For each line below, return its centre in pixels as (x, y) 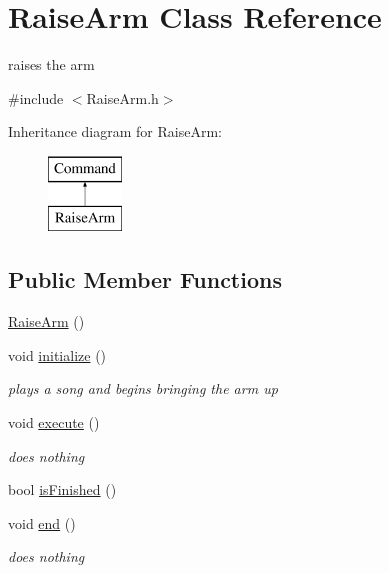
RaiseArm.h (122, 97)
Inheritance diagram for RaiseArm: (115, 131)
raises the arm (51, 64)
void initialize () (57, 354)
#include (36, 97)
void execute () (54, 422)
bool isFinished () (62, 489)
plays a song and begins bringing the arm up (143, 388)
